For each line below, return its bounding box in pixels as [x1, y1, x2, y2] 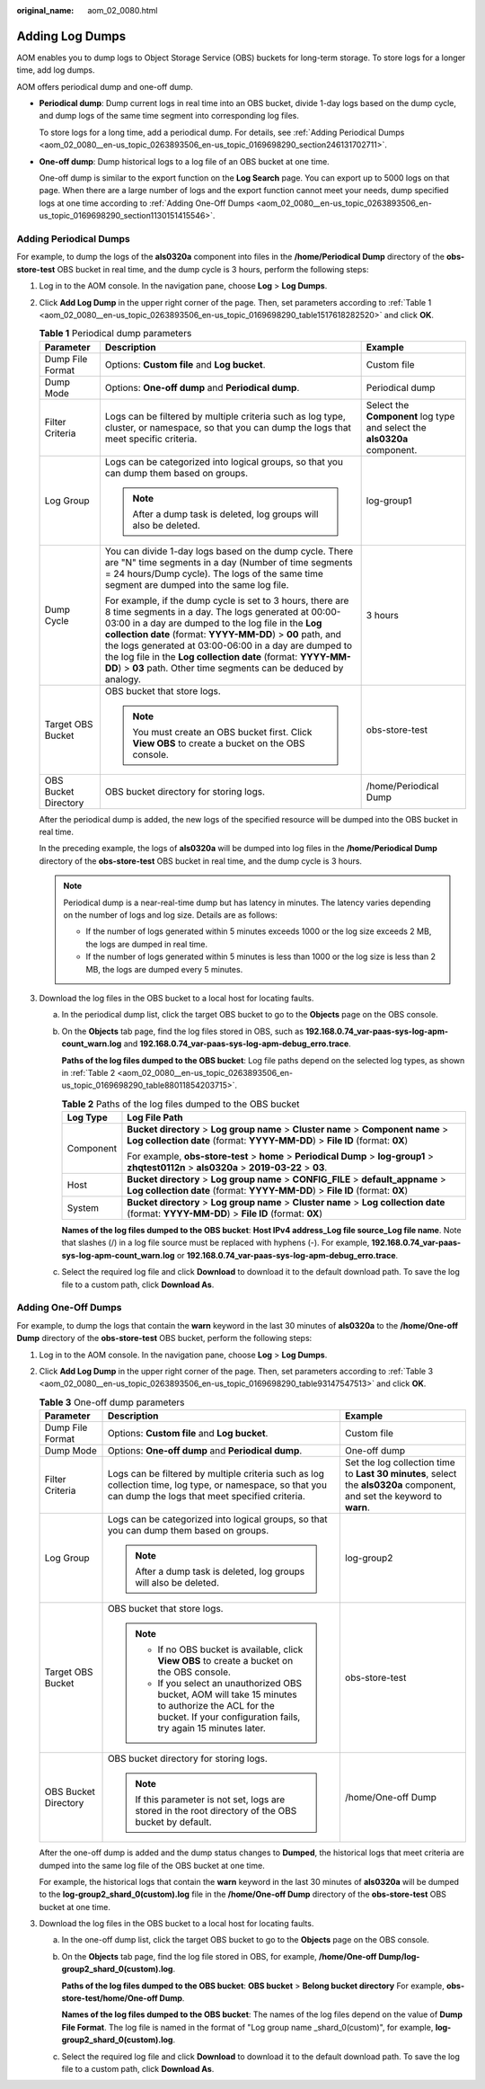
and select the [366, 421, 427, 433]
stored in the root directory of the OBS [135, 1805, 297, 1818]
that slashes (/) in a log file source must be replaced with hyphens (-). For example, [61, 1237, 370, 1249]
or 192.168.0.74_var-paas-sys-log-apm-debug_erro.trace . [176, 1249, 399, 1260]
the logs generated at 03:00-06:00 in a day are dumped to [104, 639, 353, 652]
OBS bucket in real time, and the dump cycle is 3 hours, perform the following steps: [57, 263, 369, 274]
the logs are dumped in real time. [85, 938, 208, 949]
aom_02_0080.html [87, 5, 158, 15]
